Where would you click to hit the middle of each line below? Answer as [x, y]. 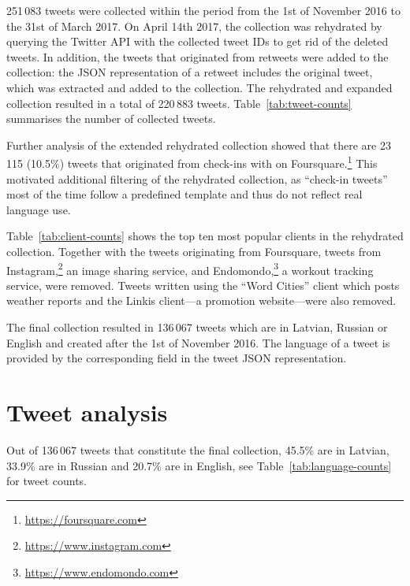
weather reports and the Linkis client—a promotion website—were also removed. [201, 300]
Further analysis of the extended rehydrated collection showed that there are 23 [199, 145]
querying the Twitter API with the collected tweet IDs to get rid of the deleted [198, 41]
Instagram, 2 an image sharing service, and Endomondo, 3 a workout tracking [190, 269]
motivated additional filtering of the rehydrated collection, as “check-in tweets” [197, 178]
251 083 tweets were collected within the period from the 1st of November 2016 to [203, 10]
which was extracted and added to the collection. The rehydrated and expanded [199, 87]
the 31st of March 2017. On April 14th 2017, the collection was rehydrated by [194, 26]
